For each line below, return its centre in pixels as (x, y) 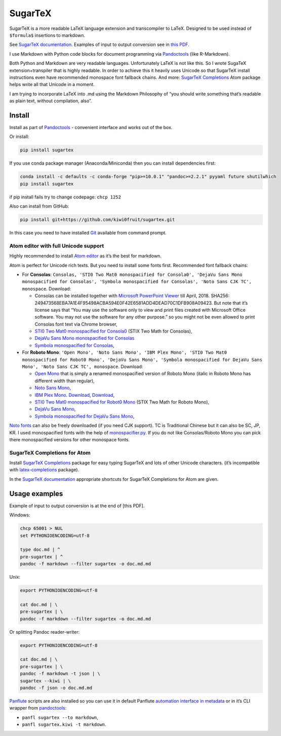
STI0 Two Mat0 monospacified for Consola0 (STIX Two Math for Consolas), (113, 331)
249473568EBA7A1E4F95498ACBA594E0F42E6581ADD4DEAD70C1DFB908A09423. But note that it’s (141, 303)
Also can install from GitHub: (39, 206)
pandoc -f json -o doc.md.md (56, 688)
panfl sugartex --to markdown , (60, 717)
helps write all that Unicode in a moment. (52, 85)
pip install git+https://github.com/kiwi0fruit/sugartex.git (97, 220)
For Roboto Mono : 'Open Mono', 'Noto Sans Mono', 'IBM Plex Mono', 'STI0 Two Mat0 (125, 352)
